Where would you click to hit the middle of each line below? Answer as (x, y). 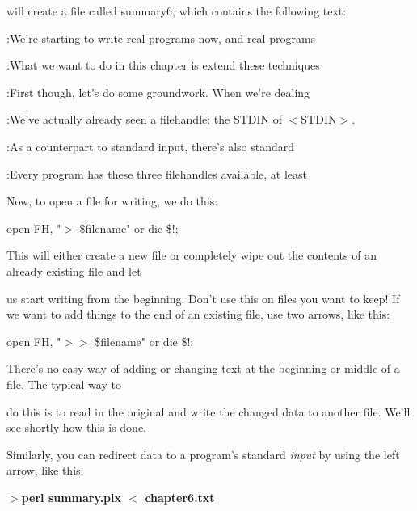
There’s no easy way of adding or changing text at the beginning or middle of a (203, 368)
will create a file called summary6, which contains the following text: (177, 11)
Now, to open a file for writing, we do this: (112, 201)
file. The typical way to (64, 384)
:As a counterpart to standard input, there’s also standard (151, 146)
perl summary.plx (72, 497)
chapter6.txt (180, 497)
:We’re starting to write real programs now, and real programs (161, 38)
